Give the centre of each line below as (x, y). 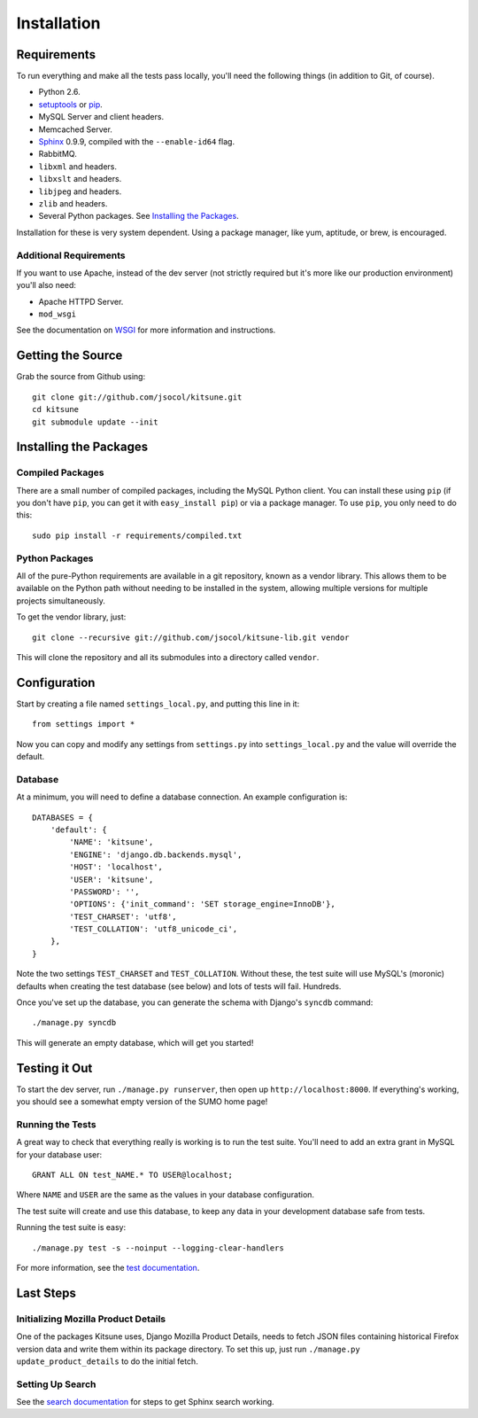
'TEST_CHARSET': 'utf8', (123, 916)
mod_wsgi (58, 314)
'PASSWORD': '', (104, 892)
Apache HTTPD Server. (81, 301)
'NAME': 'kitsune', (112, 842)
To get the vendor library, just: (71, 617)
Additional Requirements (71, 255)
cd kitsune (56, 409)
